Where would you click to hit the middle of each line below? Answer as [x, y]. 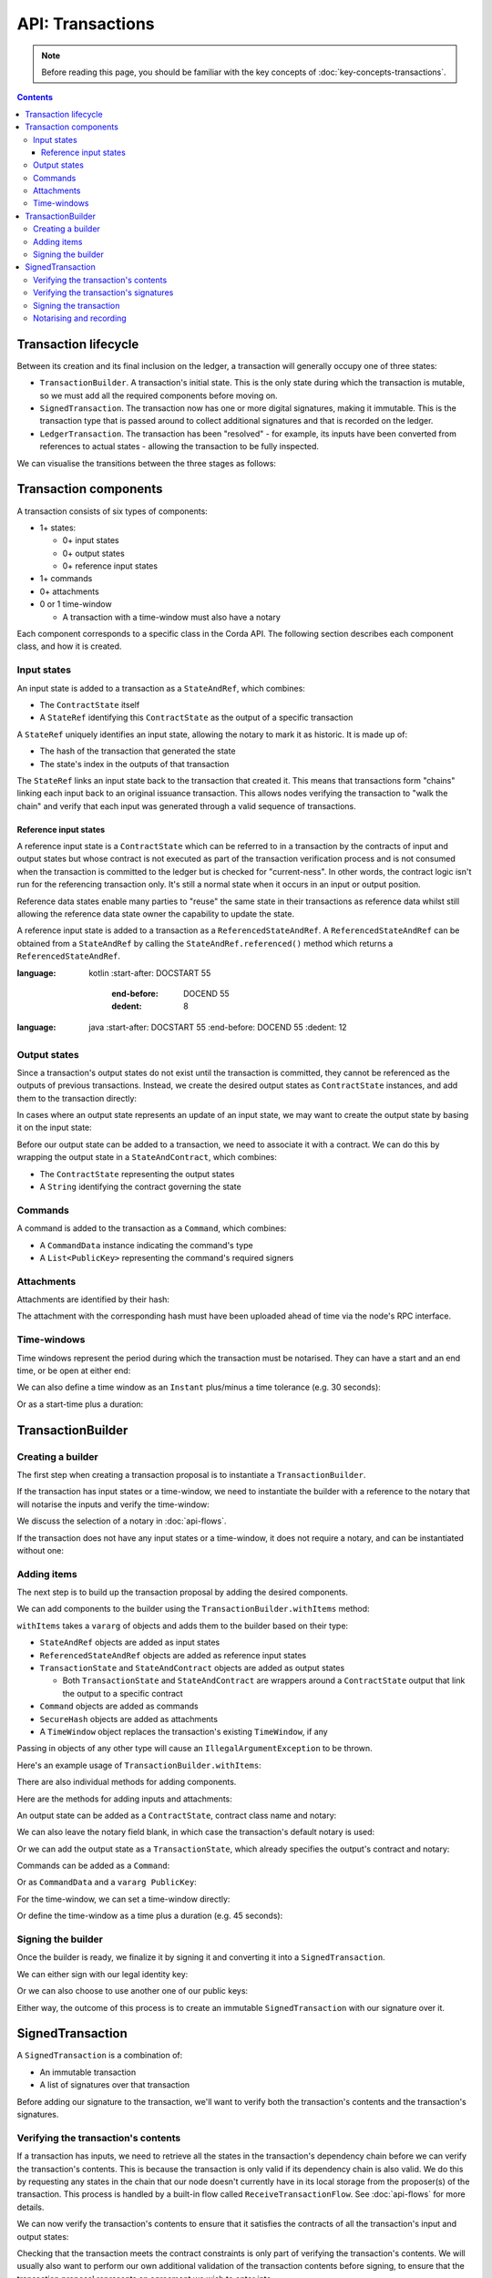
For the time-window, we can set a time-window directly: [123, 1899]
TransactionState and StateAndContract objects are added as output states [192, 1668]
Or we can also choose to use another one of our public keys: [133, 1991]
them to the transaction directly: [77, 1098]
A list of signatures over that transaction [115, 2085]
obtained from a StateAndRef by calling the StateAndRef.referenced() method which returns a [205, 943]
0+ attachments [69, 591]
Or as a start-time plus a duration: [80, 1404]
